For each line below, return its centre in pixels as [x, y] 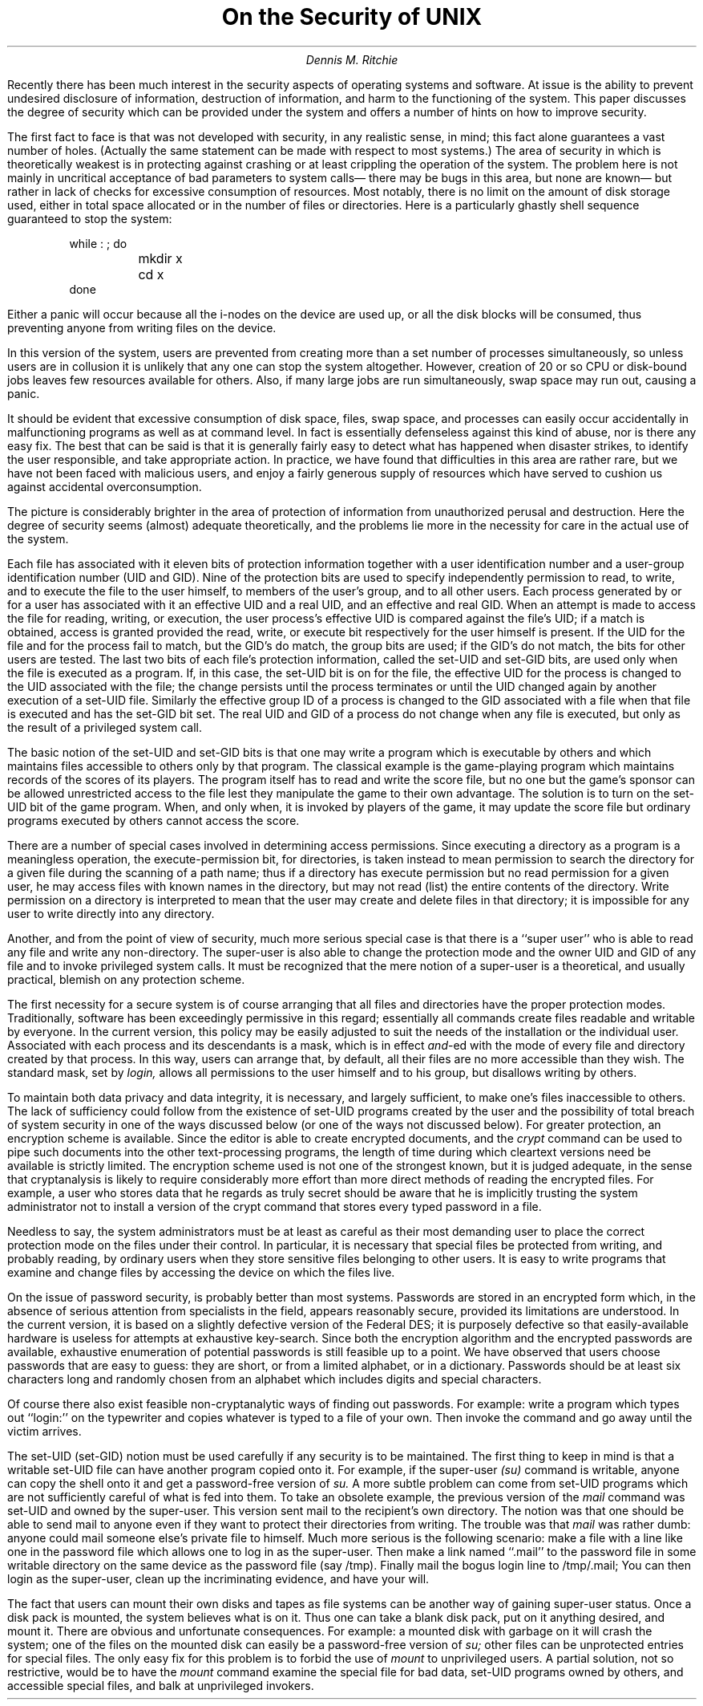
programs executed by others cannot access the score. [154, 820]
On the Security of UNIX [352, 17]
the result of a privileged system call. [105, 727]
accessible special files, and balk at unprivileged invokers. [161, 1685]
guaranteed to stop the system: [90, 218]
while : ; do [98, 243]
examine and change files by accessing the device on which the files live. [201, 1272]
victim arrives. [44, 1431]
